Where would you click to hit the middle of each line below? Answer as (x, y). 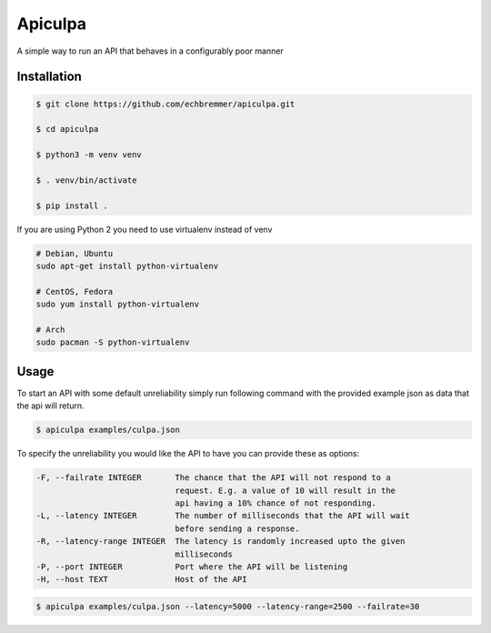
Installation (49, 77)
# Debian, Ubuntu (75, 253)
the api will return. (51, 406)
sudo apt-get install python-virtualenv (127, 266)
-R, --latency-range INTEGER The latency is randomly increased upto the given (220, 542)
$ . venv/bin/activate (86, 180)
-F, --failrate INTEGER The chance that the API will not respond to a (213, 478)
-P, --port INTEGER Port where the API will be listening (192, 567)
